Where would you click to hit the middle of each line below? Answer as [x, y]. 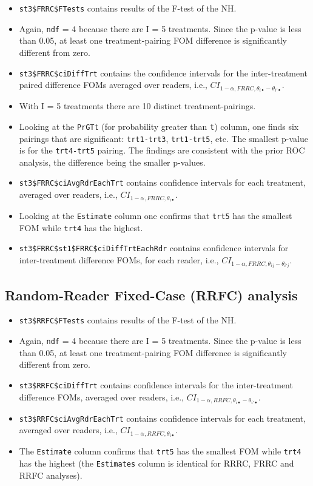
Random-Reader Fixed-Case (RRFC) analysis [151, 295]
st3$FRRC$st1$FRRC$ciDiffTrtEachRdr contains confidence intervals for [154, 248]
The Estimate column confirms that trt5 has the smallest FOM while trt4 [160, 451]
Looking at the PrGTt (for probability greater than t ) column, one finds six [159, 126]
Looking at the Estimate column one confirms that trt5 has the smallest [156, 216]
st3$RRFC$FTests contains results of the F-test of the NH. [128, 320]
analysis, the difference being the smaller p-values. [112, 162]
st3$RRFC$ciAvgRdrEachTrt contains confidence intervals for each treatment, [163, 418]
